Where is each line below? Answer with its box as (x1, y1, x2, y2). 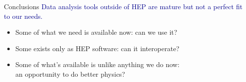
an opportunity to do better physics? (15, 68, 125, 79)
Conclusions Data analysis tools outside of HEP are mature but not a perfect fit (4, 1, 243, 11)
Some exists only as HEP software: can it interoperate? (15, 43, 179, 53)
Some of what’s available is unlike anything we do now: (15, 59, 180, 69)
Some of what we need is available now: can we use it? (15, 27, 177, 37)
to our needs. (4, 11, 43, 21)
